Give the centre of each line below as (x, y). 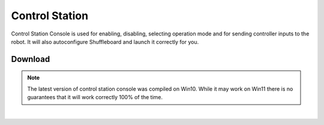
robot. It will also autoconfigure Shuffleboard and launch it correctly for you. (105, 41)
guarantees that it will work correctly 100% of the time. (95, 97)
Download (31, 59)
